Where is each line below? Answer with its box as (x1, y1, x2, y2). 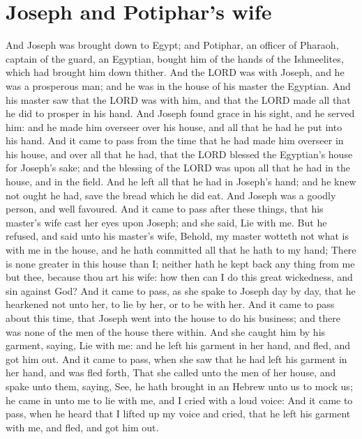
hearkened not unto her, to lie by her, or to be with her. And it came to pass (6, 297, 335, 311)
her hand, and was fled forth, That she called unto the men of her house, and (6, 365, 336, 380)
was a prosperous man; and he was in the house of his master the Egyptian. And (6, 78, 351, 93)
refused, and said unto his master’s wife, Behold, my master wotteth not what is (6, 229, 349, 243)
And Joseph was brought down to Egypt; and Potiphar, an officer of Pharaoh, (6, 38, 339, 52)
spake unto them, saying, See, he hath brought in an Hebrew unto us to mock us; (6, 378, 353, 393)
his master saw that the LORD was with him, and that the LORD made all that (6, 92, 351, 107)
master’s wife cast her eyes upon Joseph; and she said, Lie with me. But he (6, 215, 327, 229)
